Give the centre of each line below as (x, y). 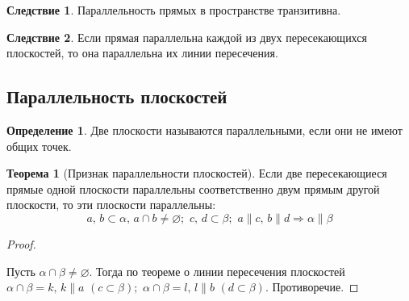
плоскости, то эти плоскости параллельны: (111, 205)
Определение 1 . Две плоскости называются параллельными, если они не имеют (204, 130)
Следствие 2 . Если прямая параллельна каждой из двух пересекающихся (187, 37)
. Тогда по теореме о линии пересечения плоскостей (217, 271)
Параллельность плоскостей (117, 96)
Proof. (21, 243)
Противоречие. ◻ (315, 287)
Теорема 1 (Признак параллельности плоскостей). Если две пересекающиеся (197, 173)
